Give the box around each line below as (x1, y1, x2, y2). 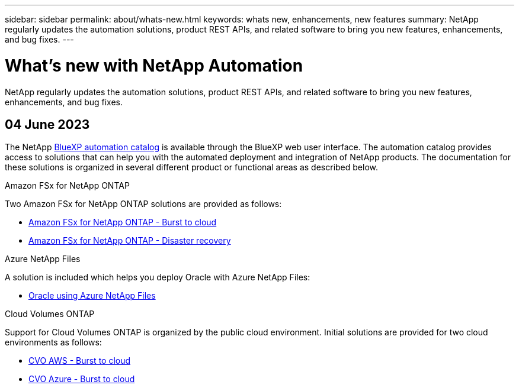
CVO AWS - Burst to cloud (28, 355, 131, 366)
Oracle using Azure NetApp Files (28, 290, 156, 301)
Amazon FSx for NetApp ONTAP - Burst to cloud (28, 217, 217, 228)
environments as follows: (5, 337, 102, 348)
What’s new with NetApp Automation (5, 55, 303, 76)
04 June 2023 (5, 117, 90, 132)
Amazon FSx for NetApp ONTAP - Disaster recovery (28, 235, 231, 246)
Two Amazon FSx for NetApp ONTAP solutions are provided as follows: (5, 199, 282, 209)
